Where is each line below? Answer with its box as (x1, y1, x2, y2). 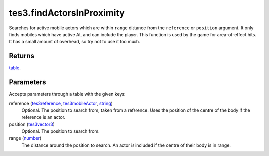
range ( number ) (9, 135, 42, 141)
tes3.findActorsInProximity (9, 7, 125, 18)
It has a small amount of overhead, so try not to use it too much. (9, 39, 140, 45)
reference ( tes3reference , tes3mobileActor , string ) (9, 100, 113, 106)
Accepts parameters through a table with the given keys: (9, 91, 126, 97)
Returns (9, 52, 35, 60)
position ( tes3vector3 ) (9, 121, 55, 127)
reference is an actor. (21, 114, 66, 120)
